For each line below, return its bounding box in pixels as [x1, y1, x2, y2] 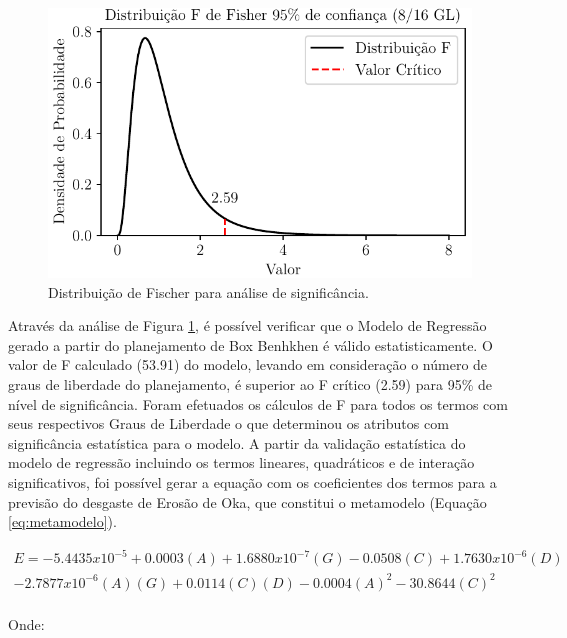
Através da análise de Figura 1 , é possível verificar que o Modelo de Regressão [8, 315, 487, 336]
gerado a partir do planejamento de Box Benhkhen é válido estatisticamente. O [8, 334, 493, 355]
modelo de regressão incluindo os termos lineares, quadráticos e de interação [8, 452, 475, 473]
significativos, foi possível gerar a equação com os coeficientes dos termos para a [8, 471, 497, 492]
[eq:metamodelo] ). [8, 511, 117, 532]
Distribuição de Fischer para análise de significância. [48, 281, 369, 302]
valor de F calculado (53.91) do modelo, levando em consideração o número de [8, 354, 488, 375]
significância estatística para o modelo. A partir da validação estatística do [8, 432, 466, 453]
